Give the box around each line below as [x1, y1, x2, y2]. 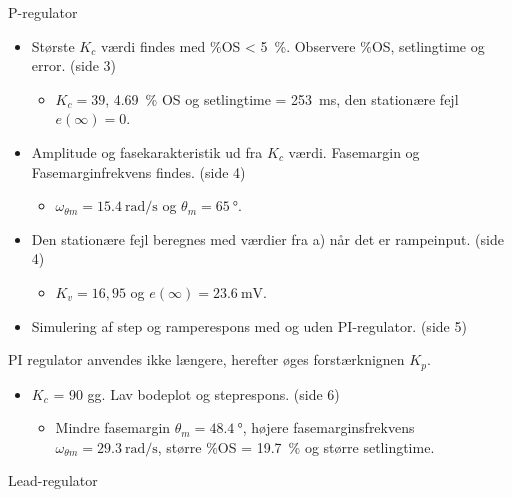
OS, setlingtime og [371, 35, 485, 56]
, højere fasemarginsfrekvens [242, 417, 415, 438]
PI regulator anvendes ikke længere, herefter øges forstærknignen [8, 349, 405, 370]
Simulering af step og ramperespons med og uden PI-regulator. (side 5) [31, 315, 467, 336]
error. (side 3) [31, 55, 116, 76]
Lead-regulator [8, 470, 98, 491]
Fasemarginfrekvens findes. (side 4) [31, 161, 246, 182]
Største [31, 35, 75, 56]
